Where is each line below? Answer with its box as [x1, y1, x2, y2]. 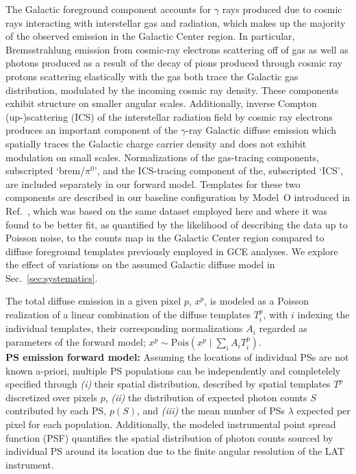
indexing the [297, 307, 350, 322]
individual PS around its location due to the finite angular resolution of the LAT [5, 444, 345, 458]
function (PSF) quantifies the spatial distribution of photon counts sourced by [5, 430, 333, 445]
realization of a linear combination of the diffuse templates [5, 307, 251, 322]
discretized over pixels [5, 390, 97, 404]
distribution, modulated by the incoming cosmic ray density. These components [5, 82, 339, 97]
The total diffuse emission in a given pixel [5, 294, 181, 308]
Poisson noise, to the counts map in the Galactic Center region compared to [5, 230, 325, 245]
